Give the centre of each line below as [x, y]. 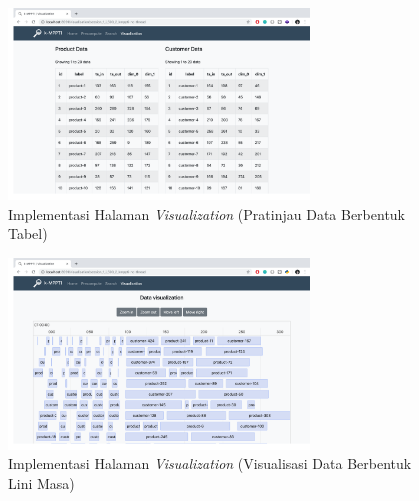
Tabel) [28, 233]
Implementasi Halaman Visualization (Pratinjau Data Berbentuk [207, 213]
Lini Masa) [41, 482]
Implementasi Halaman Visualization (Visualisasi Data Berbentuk [210, 463]
